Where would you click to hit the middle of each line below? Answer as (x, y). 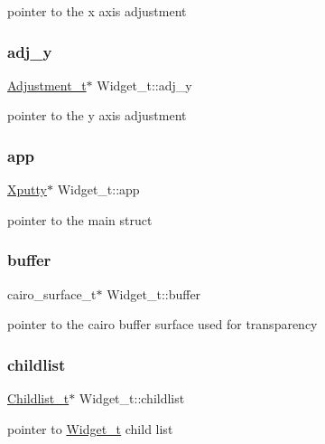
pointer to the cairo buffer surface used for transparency (162, 324)
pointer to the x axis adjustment (97, 11)
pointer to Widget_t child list (90, 428)
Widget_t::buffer (154, 293)
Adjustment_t (47, 85)
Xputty (27, 189)
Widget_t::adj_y (144, 85)
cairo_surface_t (52, 293)
